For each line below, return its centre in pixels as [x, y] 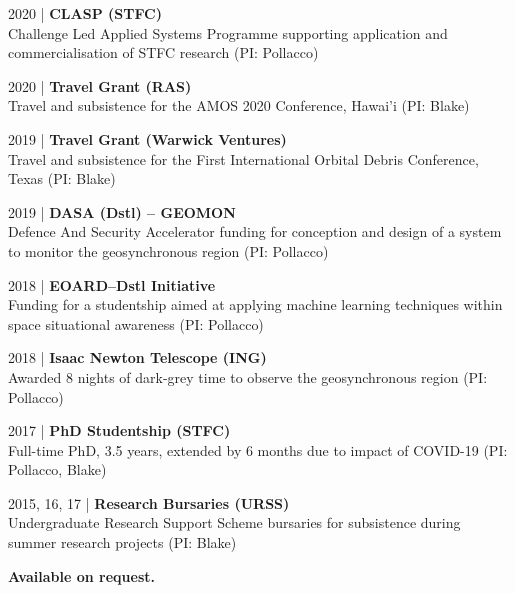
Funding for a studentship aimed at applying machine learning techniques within [255, 304]
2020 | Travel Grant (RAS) [100, 85]
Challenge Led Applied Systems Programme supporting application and [228, 32]
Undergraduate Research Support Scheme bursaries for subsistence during [234, 522]
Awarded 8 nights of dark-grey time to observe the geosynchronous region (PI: [248, 376]
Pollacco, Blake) [57, 469]
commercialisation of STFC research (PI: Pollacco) [163, 52]
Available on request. [81, 575]
